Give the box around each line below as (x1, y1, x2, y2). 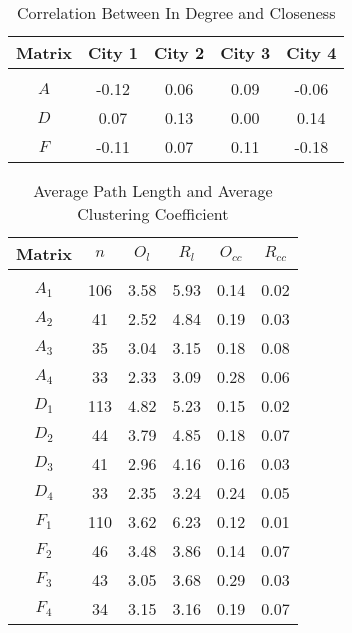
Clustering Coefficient (77, 202, 229, 225)
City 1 (87, 41, 139, 64)
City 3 (220, 41, 271, 64)
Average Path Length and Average (33, 179, 273, 202)
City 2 (154, 41, 205, 64)
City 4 (286, 41, 337, 64)
